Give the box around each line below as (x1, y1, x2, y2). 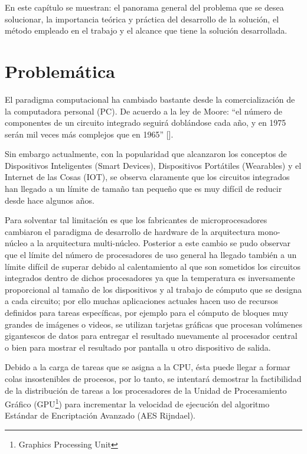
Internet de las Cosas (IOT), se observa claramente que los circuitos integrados (5, 171, 290, 183)
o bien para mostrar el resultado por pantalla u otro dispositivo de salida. (5, 341, 271, 353)
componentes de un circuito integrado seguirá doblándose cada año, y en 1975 (5, 116, 286, 129)
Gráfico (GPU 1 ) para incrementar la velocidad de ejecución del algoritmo (5, 396, 270, 410)
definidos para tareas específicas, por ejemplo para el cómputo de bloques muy (5, 306, 289, 318)
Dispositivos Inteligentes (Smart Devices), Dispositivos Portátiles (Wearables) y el (5, 159, 302, 171)
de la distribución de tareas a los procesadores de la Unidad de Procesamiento (5, 384, 287, 396)
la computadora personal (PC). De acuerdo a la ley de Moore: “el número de (5, 104, 283, 117)
